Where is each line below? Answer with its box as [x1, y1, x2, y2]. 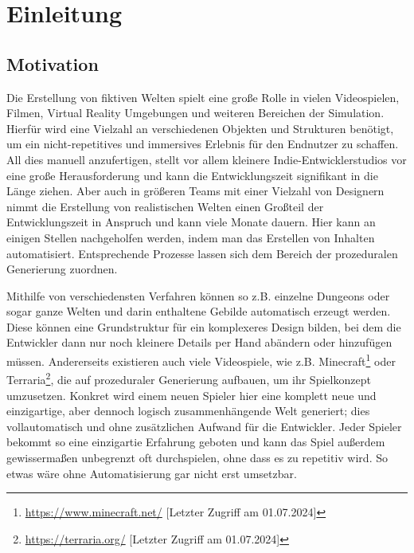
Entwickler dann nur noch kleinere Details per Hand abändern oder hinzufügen [6, 334, 393, 351]
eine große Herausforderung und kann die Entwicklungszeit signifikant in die [6, 167, 378, 183]
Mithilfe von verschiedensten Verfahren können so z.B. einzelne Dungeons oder [6, 287, 390, 304]
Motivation [6, 51, 99, 76]
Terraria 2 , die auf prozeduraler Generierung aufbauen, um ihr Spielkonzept [6, 369, 371, 387]
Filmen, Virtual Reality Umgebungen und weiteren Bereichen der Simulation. [6, 104, 385, 121]
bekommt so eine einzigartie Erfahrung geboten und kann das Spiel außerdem [6, 433, 385, 450]
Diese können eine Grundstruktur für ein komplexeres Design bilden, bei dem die [6, 318, 401, 335]
